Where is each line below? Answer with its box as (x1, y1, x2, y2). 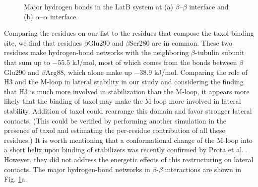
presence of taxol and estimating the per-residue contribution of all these (4, 125, 225, 135)
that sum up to (4, 57, 50, 67)
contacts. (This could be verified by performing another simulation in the (4, 115, 227, 125)
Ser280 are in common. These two (129, 37, 233, 48)
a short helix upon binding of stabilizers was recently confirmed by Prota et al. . (4, 144, 248, 155)
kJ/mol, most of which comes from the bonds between (72, 57, 237, 67)
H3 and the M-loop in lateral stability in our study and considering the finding (4, 76, 244, 87)
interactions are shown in (165, 164, 242, 174)
